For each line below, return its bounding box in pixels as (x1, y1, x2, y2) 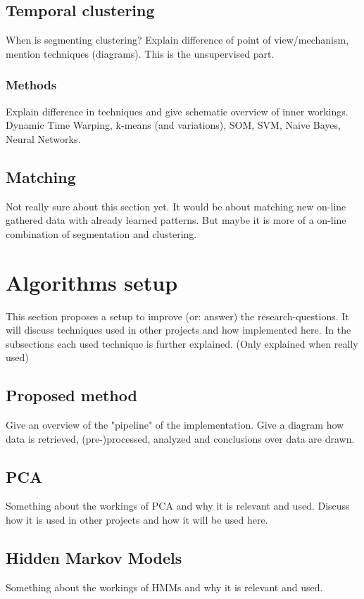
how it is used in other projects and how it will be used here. (6, 512, 268, 527)
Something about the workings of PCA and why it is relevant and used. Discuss (6, 498, 350, 513)
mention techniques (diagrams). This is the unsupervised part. (6, 46, 275, 61)
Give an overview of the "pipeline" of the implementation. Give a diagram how (6, 417, 344, 432)
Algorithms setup (6, 267, 178, 296)
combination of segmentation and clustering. (6, 226, 197, 241)
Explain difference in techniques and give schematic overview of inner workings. (6, 103, 349, 118)
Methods (6, 76, 57, 94)
